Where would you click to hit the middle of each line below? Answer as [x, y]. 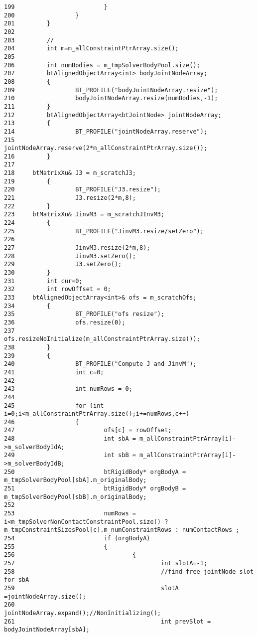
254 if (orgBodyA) [77, 538]
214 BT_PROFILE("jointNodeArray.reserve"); [106, 131]
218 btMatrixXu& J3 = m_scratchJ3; [70, 173]
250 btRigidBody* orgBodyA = [95, 472]
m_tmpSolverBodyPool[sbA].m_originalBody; [75, 480]
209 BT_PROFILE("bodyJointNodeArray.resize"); [111, 90]
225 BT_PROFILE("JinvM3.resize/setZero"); [104, 231]
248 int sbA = [70, 439]
